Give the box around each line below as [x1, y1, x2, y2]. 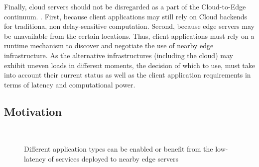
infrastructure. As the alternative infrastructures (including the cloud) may [4, 50, 233, 60]
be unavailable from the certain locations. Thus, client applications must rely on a [4, 30, 255, 41]
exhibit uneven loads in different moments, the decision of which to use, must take [4, 60, 255, 70]
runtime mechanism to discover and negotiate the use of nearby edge [4, 40, 214, 51]
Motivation [4, 103, 62, 119]
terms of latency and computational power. [4, 79, 135, 89]
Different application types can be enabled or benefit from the [24, 144, 213, 154]
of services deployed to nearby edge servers [48, 153, 178, 164]
